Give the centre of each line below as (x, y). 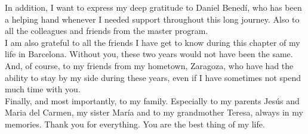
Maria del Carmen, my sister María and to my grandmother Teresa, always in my (154, 112)
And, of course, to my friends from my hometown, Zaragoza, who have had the (149, 65)
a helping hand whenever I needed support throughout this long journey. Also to (152, 19)
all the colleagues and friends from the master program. (107, 31)
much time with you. (43, 89)
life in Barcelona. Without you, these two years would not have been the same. (149, 54)
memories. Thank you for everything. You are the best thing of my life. (135, 124)
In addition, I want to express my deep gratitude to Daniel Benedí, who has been (153, 7)
